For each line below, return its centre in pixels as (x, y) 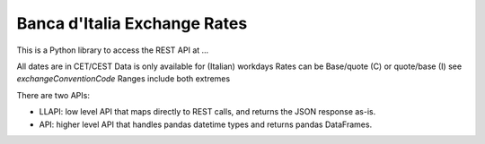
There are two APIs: (53, 95)
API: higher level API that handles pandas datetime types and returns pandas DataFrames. (206, 124)
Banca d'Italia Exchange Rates (132, 23)
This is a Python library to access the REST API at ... (113, 50)
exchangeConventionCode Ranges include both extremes (123, 79)
